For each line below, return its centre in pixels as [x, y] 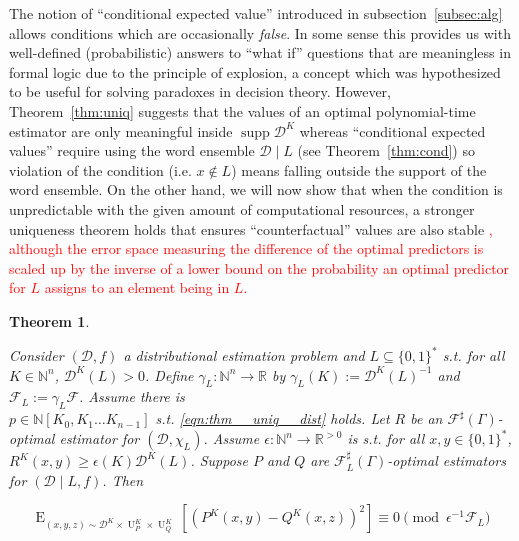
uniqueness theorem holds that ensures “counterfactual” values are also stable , [251, 228]
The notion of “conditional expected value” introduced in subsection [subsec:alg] [256, 13]
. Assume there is [132, 396]
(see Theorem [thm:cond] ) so [386, 150]
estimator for [99, 438]
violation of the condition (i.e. [100, 169]
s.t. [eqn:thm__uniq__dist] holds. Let [272, 418]
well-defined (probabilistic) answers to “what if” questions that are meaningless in [260, 52]
